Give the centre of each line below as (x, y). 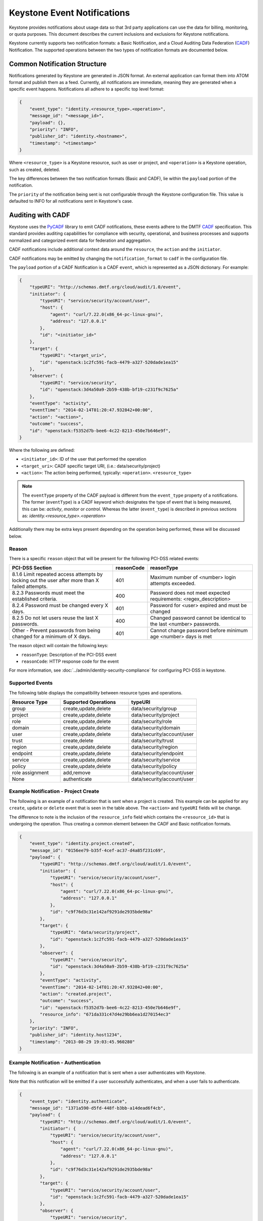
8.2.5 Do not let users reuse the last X (55, 618)
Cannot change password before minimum (199, 631)
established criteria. (35, 599)
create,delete (78, 741)
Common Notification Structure (58, 64)
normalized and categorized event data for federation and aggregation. (80, 240)
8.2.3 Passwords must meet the (48, 593)
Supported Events (31, 683)
